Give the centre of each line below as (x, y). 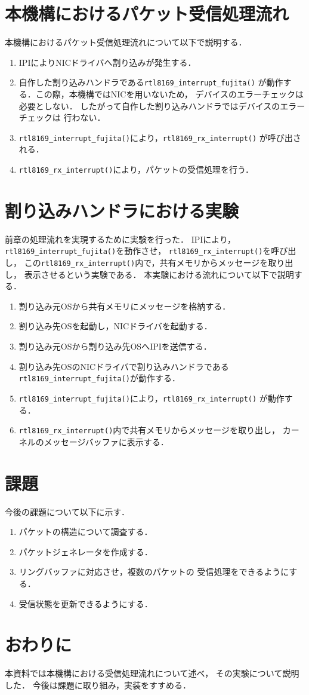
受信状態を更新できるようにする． (86, 603)
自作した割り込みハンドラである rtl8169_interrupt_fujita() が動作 (151, 82)
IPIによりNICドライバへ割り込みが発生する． (107, 62)
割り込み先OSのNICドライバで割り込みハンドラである (124, 366)
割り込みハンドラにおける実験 (122, 210)
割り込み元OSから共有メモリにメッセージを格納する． (125, 306)
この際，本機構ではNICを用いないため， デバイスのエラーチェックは (169, 94)
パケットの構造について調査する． (86, 532)
